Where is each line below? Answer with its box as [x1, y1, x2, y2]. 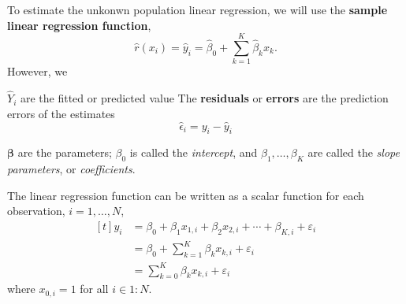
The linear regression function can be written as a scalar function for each [7, 187, 364, 203]
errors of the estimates [7, 105, 115, 121]
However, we [7, 63, 68, 80]
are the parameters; [17, 144, 112, 161]
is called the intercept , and [129, 144, 258, 161]
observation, [7, 202, 65, 219]
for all [80, 280, 109, 297]
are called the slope [307, 144, 400, 161]
